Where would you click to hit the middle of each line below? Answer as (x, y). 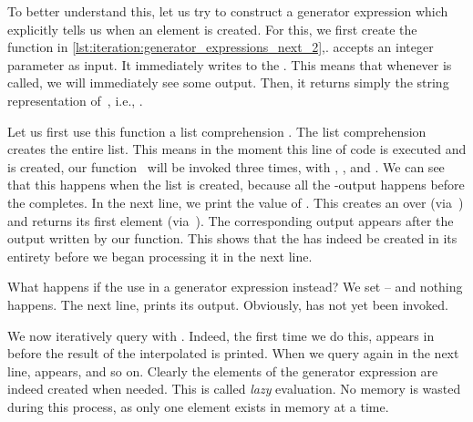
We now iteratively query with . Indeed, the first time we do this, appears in (221, 335)
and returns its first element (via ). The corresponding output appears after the (231, 220)
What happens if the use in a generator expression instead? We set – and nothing (235, 287)
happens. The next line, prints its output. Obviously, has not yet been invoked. (228, 304)
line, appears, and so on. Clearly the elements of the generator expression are (223, 371)
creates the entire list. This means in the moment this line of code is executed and (237, 149)
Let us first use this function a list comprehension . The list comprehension (217, 131)
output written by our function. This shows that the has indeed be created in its (232, 238)
